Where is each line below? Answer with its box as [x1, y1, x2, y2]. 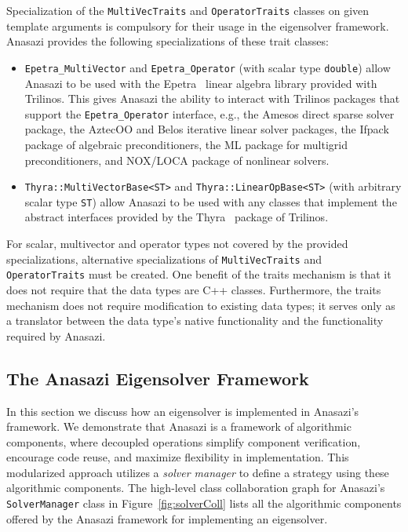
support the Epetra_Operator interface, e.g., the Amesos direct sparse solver [24, 105, 395, 122]
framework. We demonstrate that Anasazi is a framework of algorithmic [6, 418, 352, 435]
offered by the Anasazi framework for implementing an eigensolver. [6, 510, 328, 527]
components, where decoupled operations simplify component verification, [6, 433, 361, 450]
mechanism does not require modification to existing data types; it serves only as [6, 297, 395, 313]
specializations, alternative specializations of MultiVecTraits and [6, 250, 322, 267]
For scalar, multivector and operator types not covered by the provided [6, 235, 348, 252]
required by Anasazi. [6, 327, 106, 344]
